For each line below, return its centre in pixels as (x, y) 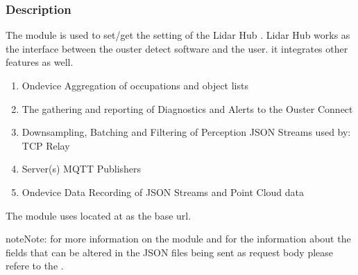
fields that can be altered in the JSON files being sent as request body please (170, 252)
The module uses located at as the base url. (99, 215)
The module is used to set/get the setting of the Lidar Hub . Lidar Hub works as (178, 35)
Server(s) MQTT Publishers (82, 169)
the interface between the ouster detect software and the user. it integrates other (177, 48)
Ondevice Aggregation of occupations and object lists (135, 85)
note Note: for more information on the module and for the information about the (178, 239)
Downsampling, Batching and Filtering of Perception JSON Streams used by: (186, 132)
